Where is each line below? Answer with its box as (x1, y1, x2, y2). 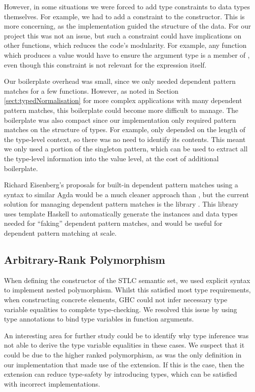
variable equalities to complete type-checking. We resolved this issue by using (4, 304, 237, 314)
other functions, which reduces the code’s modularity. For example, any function (4, 40, 247, 50)
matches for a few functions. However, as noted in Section (4, 85, 179, 96)
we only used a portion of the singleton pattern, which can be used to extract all (4, 143, 248, 154)
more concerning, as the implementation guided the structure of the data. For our (4, 21, 251, 31)
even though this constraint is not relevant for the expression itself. (4, 59, 207, 70)
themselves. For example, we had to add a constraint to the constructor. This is (4, 11, 245, 21)
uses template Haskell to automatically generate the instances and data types (4, 208, 238, 218)
